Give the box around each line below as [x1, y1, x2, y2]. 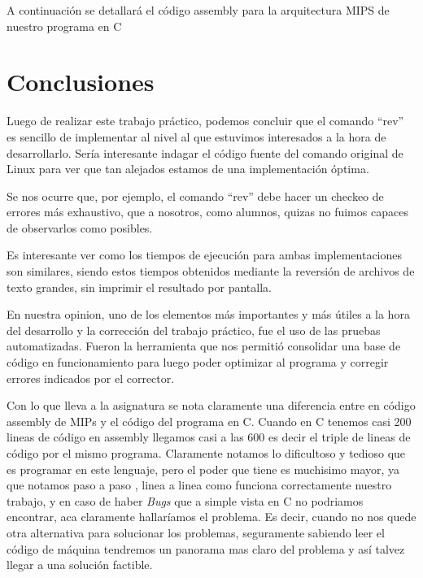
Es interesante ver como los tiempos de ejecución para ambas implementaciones [7, 246, 403, 263]
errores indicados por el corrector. [7, 369, 175, 386]
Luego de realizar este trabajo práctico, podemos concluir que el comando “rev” [7, 112, 404, 129]
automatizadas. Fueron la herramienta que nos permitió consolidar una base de [7, 337, 401, 354]
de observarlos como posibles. [7, 219, 153, 236]
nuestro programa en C [7, 17, 122, 34]
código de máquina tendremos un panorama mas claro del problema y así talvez [7, 540, 405, 557]
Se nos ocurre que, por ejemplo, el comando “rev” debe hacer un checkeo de [7, 187, 384, 204]
